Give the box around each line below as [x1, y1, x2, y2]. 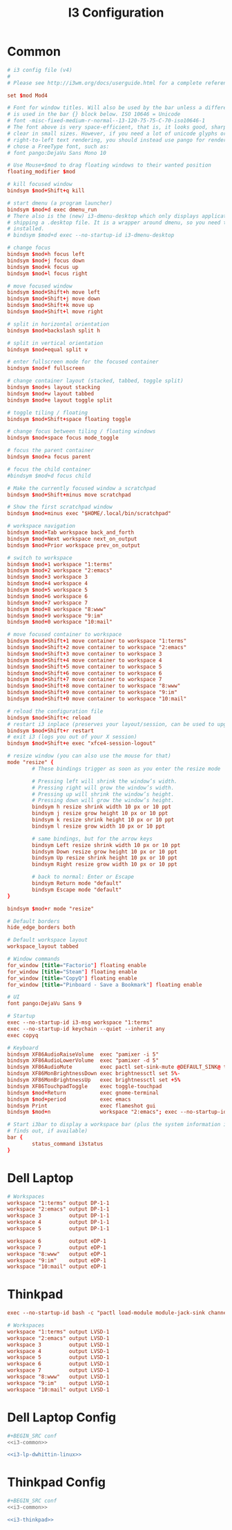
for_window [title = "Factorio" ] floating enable [7, 962, 147, 969]
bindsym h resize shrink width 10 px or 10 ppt [32, 803, 171, 810]
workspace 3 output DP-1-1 [7, 1212, 110, 1220]
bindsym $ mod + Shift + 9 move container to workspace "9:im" [7, 689, 177, 696]
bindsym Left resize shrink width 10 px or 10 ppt [32, 841, 181, 848]
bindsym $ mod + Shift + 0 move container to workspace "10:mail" [7, 696, 187, 702]
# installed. [7, 225, 45, 232]
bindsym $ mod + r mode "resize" [7, 905, 95, 912]
